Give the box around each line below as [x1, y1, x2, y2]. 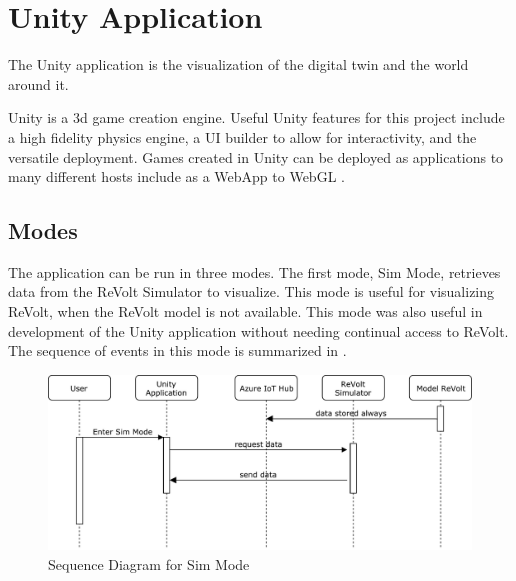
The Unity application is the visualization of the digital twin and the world [8, 54, 469, 75]
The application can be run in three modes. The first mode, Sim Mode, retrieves [8, 261, 501, 282]
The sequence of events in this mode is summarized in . [8, 340, 347, 361]
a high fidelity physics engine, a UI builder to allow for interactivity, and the [8, 126, 477, 147]
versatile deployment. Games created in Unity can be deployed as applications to [8, 146, 504, 167]
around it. [8, 73, 69, 94]
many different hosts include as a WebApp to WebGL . [8, 166, 345, 187]
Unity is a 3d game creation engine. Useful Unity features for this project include [8, 107, 505, 128]
